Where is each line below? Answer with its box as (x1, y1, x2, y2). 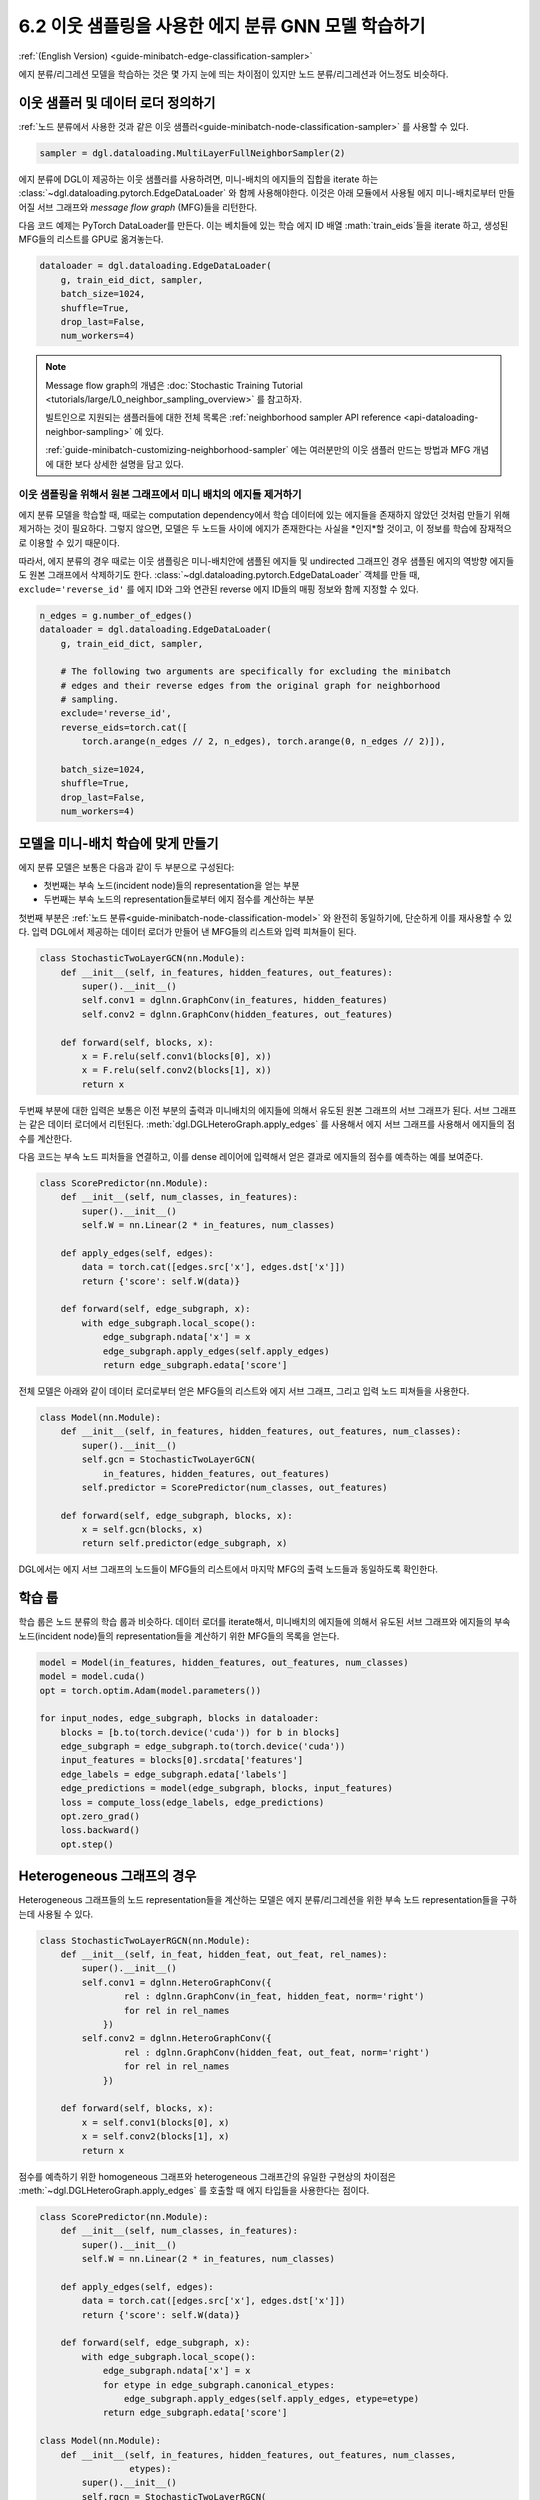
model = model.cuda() (39, 1671, 146, 1682)
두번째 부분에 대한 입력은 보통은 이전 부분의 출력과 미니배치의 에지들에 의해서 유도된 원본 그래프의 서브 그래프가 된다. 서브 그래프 (18, 1104, 517, 1116)
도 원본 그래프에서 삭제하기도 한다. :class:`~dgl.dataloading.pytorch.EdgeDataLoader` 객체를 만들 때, (18, 569, 420, 581)
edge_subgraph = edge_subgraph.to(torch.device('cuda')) (60, 1741, 346, 1752)
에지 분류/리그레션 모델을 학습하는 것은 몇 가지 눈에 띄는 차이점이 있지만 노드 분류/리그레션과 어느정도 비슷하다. (18, 68, 449, 80)
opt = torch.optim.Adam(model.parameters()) (39, 1685, 262, 1696)
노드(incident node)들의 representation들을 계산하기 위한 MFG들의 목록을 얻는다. (18, 1630, 340, 1642)
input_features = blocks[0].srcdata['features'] (60, 1755, 304, 1766)
